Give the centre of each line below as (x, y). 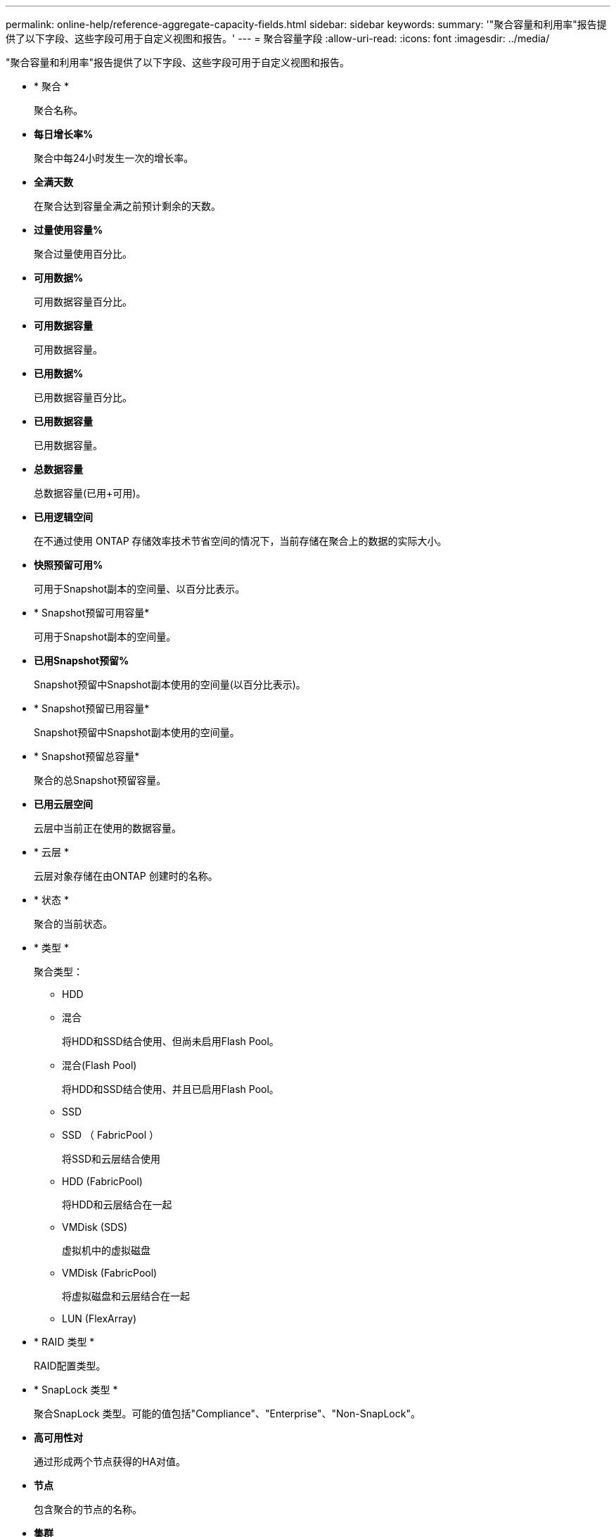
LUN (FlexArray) (100, 1318)
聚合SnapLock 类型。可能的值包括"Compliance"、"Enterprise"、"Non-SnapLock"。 (227, 1413)
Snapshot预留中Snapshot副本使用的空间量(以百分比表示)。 (170, 684)
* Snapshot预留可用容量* (92, 613)
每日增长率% (64, 134)
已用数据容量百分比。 (83, 397)
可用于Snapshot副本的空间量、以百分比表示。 (140, 589)
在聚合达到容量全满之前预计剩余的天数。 (127, 206)
